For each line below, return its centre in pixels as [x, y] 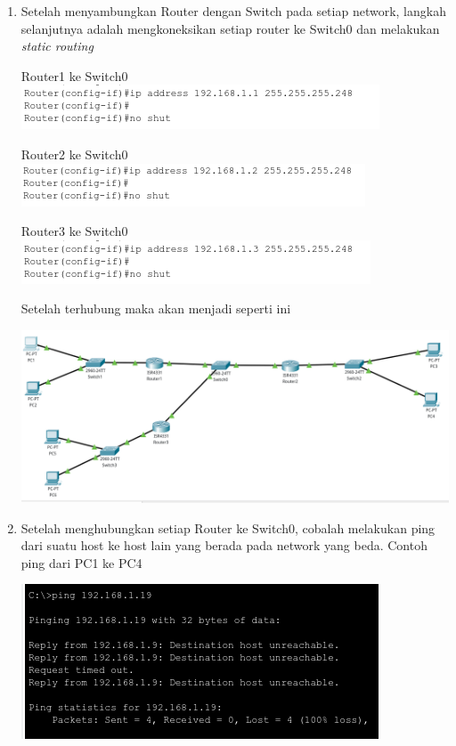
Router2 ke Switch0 [74, 154]
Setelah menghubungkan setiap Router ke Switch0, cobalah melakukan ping [228, 527]
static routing [57, 46]
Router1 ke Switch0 [74, 75]
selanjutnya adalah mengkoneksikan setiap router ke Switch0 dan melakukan [230, 28]
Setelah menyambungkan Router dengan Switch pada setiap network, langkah [233, 11]
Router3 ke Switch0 [74, 231]
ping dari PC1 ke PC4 [81, 562]
